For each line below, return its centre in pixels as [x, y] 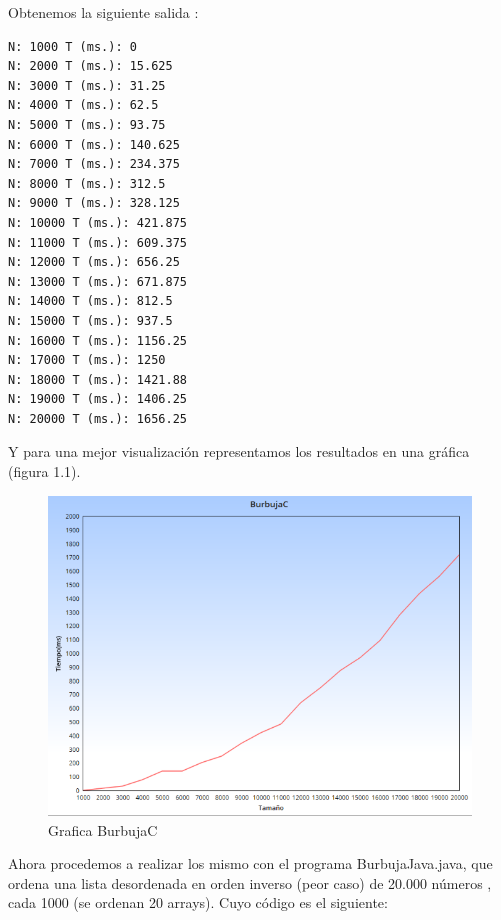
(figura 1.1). [44, 471]
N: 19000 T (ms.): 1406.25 [97, 399]
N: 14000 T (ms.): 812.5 [90, 301]
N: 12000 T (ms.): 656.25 [94, 262]
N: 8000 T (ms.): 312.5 [87, 183]
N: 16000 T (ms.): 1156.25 [97, 340]
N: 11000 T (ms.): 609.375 [97, 242]
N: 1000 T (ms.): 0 [72, 46]
